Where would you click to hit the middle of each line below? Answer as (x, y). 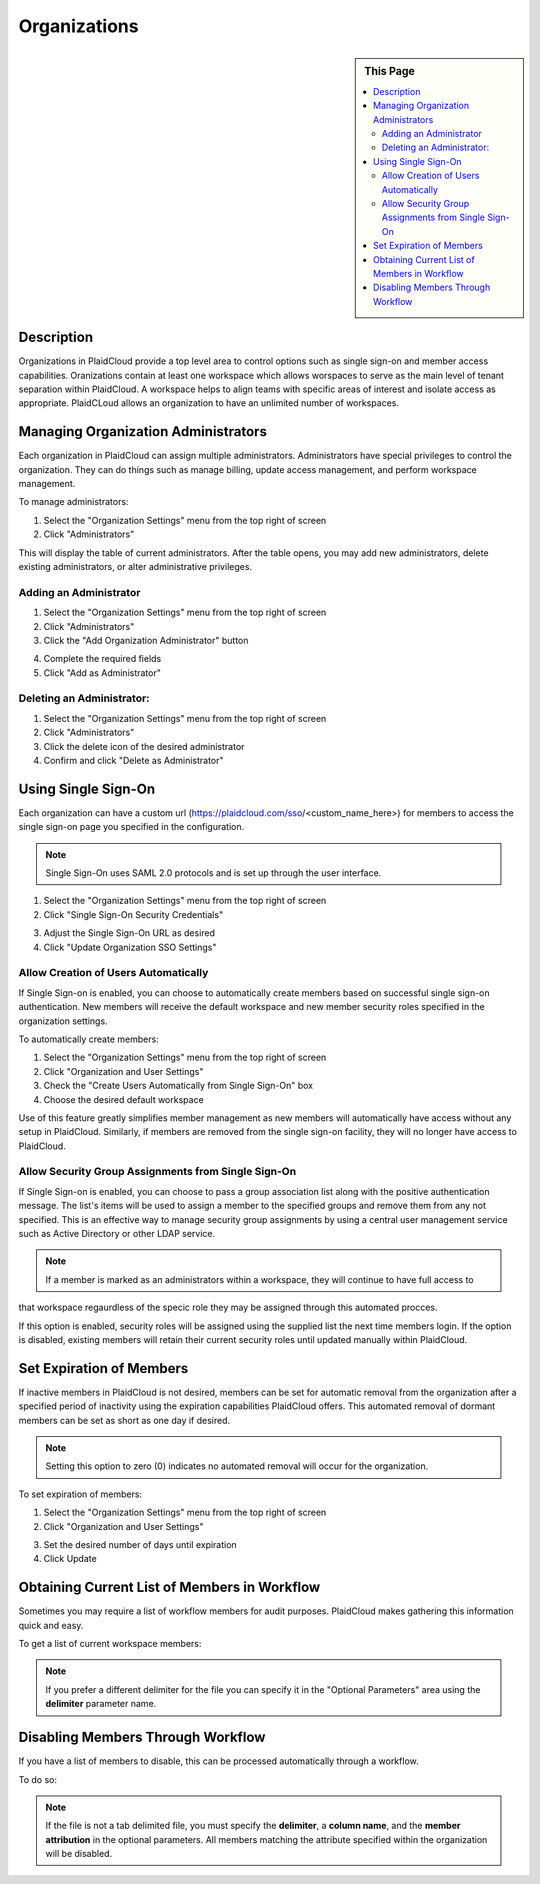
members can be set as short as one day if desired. (124, 1420)
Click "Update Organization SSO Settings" (130, 947)
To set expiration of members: (80, 1494)
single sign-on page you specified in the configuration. (131, 827)
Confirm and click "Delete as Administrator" (133, 760)
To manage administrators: (73, 502)
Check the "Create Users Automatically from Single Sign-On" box (178, 1086)
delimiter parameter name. (101, 1704)
